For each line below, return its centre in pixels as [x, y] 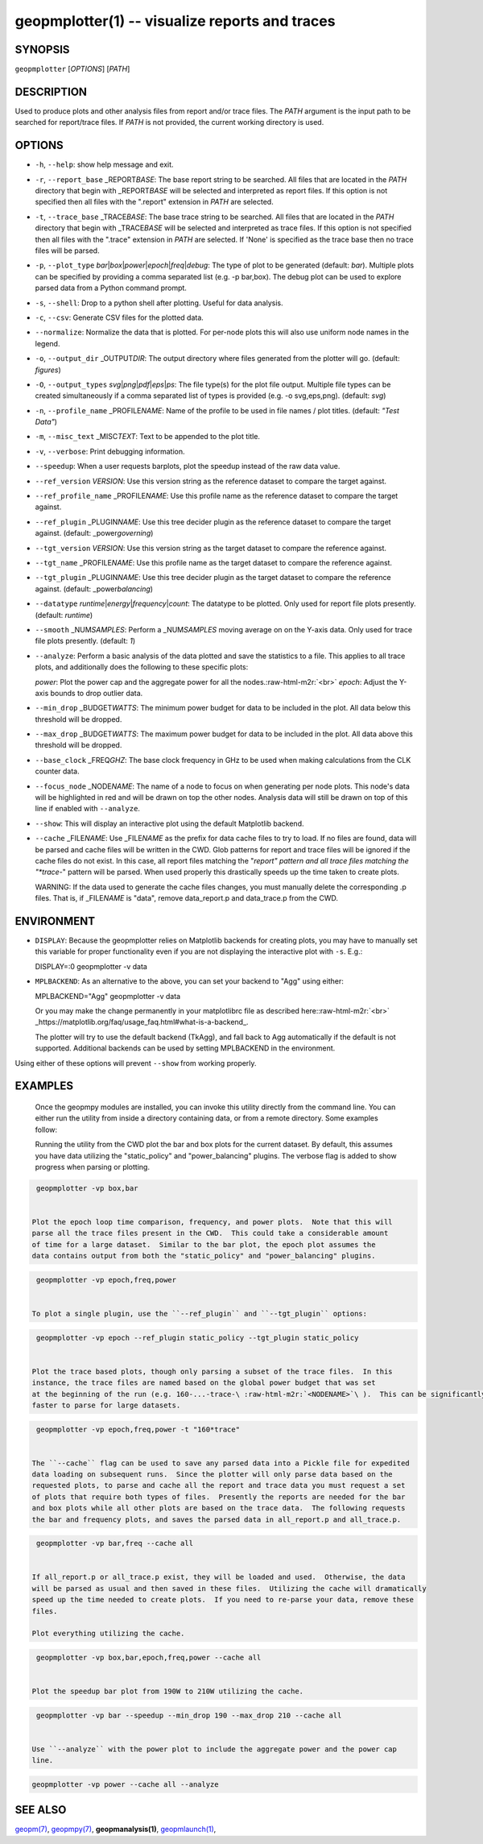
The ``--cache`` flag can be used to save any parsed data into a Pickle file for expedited [221, 1463]
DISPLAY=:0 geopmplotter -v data [91, 966]
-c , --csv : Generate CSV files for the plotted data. [120, 317]
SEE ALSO [41, 1810]
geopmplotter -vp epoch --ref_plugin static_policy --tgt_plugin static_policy [198, 1338]
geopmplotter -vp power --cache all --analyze [125, 1784]
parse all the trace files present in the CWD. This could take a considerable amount [210, 1233]
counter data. [57, 771]
